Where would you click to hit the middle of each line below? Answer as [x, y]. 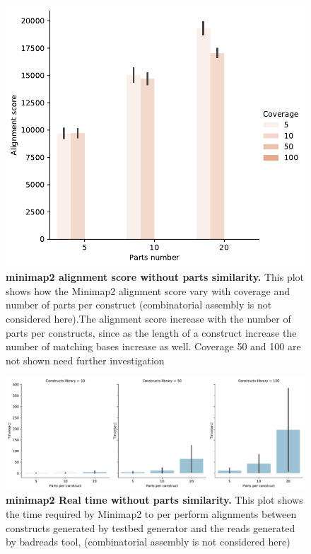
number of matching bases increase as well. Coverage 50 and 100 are [153, 346]
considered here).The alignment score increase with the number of [148, 318]
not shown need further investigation [85, 360]
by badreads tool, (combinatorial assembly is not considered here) [148, 542]
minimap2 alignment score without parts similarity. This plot [155, 277]
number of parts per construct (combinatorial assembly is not [139, 305]
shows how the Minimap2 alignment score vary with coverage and [148, 290]
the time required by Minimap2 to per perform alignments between [151, 513]
